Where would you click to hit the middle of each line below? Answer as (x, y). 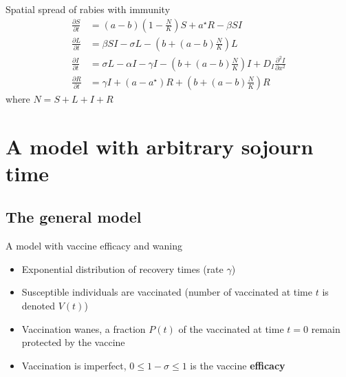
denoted (39, 305)
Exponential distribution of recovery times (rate (122, 268)
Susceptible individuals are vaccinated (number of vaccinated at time (167, 292)
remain (326, 328)
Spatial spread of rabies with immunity (88, 9)
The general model (74, 217)
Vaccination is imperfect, (74, 365)
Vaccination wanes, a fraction (84, 328)
